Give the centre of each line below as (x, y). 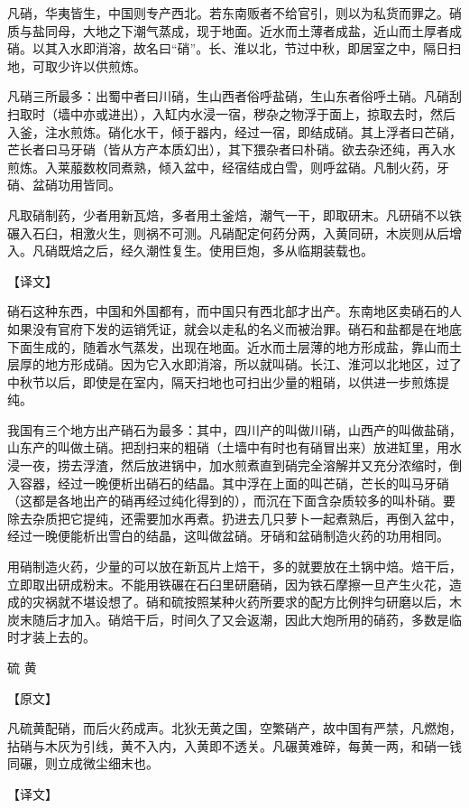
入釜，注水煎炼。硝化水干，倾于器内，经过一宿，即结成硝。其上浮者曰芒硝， (234, 131)
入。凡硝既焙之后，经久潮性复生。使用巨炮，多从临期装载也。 (190, 251)
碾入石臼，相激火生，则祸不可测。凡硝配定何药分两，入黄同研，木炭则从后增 (234, 232)
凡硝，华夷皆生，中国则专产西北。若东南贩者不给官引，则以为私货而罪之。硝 (234, 13)
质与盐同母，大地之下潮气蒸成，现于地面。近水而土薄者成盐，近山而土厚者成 (234, 30)
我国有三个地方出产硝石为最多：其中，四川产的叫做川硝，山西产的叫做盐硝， (234, 429)
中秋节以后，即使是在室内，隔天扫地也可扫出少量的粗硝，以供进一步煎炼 (222, 381)
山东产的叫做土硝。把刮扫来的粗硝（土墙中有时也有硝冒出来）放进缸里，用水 (234, 447)
